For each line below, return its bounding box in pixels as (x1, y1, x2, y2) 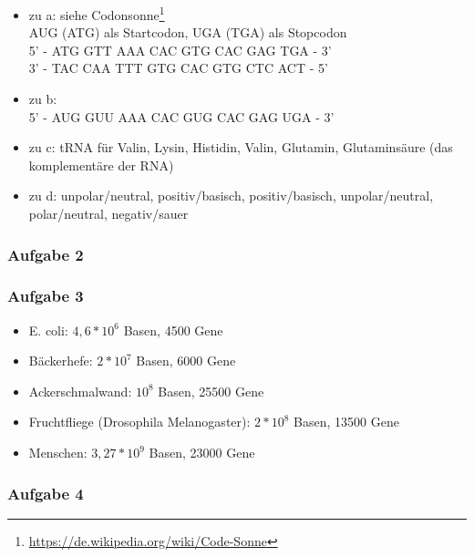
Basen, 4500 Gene (123, 320, 223, 339)
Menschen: (28, 443, 88, 462)
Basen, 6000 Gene (136, 351, 236, 370)
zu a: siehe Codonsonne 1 (28, 3, 165, 24)
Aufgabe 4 (7, 481, 84, 504)
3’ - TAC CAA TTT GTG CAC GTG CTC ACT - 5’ (28, 58, 328, 77)
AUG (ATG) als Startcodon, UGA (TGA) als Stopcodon (28, 23, 347, 42)
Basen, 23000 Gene (149, 443, 255, 462)
